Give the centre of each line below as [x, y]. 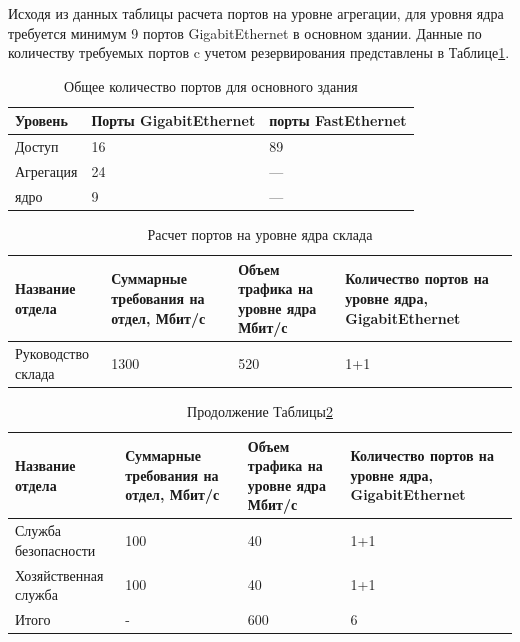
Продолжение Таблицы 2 [260, 410]
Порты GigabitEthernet [173, 120]
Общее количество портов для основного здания [211, 85]
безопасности [55, 549]
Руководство [52, 353]
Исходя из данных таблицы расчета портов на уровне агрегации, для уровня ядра [256, 13]
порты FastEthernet [338, 120]
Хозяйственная [59, 574]
